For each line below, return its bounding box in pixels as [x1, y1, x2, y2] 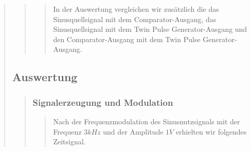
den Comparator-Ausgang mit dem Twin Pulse [53, 33, 201, 44]
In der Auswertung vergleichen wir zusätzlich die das [53, 4, 219, 14]
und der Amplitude [103, 126, 164, 137]
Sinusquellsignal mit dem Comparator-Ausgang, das [53, 13, 217, 24]
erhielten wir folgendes [175, 126, 247, 137]
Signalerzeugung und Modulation [32, 96, 173, 108]
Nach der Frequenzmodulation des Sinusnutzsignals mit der [53, 116, 240, 126]
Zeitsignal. [53, 136, 86, 147]
